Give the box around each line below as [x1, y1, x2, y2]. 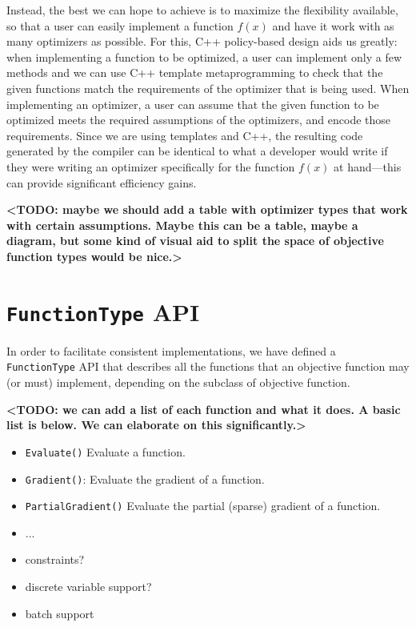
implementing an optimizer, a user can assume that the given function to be [6, 95, 379, 112]
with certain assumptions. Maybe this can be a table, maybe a [6, 216, 358, 233]
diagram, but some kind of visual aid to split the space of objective [6, 232, 384, 249]
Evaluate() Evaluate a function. [25, 443, 186, 460]
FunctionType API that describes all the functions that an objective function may [6, 358, 410, 375]
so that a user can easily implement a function [6, 17, 234, 34]
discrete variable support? [25, 578, 152, 594]
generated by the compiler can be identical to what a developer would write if [6, 143, 388, 159]
